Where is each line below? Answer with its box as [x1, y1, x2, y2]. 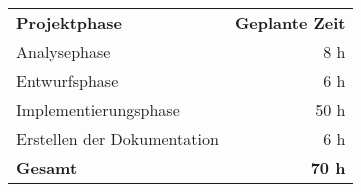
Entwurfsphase [16, 69, 119, 92]
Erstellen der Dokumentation [16, 127, 219, 150]
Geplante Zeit [234, 11, 346, 34]
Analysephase [16, 40, 111, 63]
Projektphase [16, 11, 122, 34]
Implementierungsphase [16, 98, 180, 121]
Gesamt [16, 156, 78, 179]
